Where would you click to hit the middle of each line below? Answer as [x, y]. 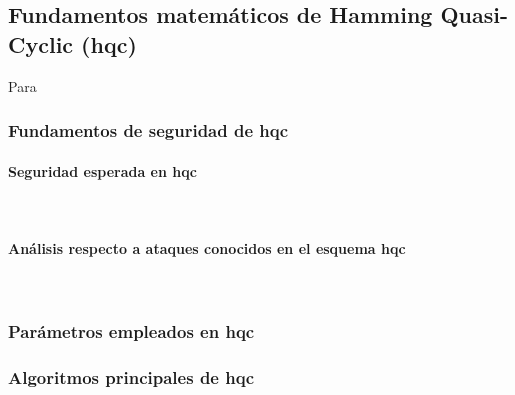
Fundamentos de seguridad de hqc [148, 130]
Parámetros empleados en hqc [131, 330]
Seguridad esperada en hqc [102, 170]
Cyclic [41, 43]
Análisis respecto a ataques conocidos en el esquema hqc [207, 248]
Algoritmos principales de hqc [131, 376]
